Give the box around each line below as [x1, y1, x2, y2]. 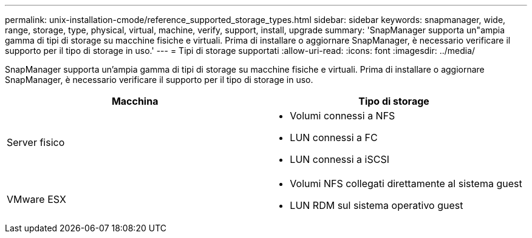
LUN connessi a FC [290, 131, 378, 144]
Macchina [111, 95, 159, 107]
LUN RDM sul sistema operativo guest [290, 199, 463, 211]
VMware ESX [7, 193, 66, 205]
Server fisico [7, 136, 65, 148]
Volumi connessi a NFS [290, 110, 395, 122]
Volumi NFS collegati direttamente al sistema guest [290, 177, 522, 190]
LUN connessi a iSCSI [290, 153, 389, 165]
